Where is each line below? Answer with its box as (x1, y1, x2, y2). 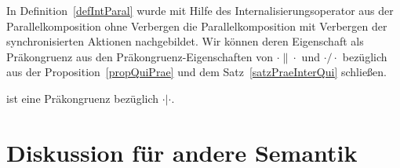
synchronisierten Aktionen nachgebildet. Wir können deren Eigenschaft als (6, 33, 364, 49)
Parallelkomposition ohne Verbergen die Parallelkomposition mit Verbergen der (6, 17, 387, 34)
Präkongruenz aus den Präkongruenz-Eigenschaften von (6, 48, 274, 64)
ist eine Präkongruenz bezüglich (6, 89, 159, 106)
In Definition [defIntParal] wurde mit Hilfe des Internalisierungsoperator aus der (6, 2, 394, 18)
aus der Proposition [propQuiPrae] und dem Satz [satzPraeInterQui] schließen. (6, 64, 387, 80)
